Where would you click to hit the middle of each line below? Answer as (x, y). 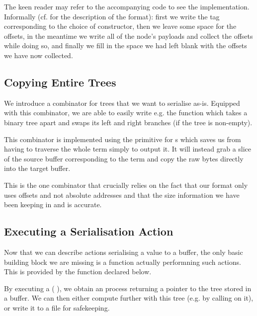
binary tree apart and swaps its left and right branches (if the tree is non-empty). (128, 122)
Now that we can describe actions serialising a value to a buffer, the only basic (124, 252)
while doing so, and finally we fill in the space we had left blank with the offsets (126, 45)
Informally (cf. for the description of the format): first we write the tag (112, 16)
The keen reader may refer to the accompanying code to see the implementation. (127, 6)
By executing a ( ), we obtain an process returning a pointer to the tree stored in (128, 288)
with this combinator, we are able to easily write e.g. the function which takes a (126, 113)
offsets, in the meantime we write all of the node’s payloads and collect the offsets (128, 36)
